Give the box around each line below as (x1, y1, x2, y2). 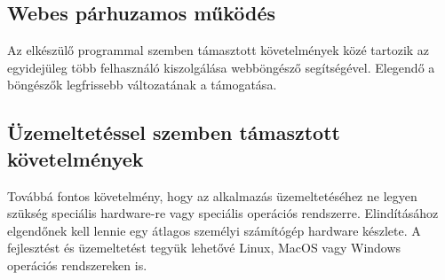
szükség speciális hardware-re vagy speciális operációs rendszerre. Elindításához (7, 204, 439, 222)
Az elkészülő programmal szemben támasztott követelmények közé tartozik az (7, 41, 430, 59)
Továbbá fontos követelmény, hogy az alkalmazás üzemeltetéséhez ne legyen (7, 186, 417, 205)
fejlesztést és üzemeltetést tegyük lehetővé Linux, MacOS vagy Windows (7, 238, 401, 257)
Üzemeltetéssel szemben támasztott (7, 119, 340, 146)
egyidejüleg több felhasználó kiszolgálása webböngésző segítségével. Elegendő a (7, 58, 435, 76)
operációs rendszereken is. (7, 255, 147, 274)
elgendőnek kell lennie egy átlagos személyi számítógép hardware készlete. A (7, 221, 421, 239)
